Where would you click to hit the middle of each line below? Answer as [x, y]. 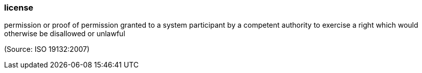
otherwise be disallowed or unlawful [65, 34]
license [19, 8]
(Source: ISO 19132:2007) [47, 49]
